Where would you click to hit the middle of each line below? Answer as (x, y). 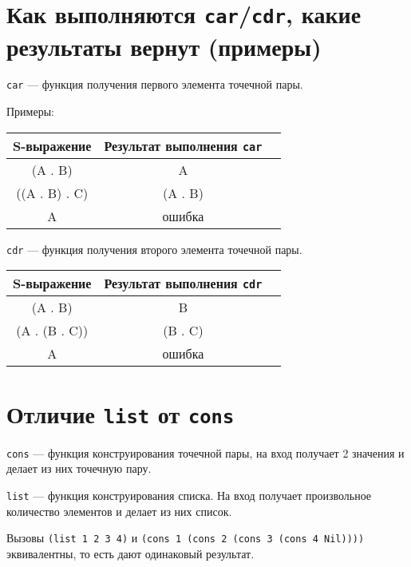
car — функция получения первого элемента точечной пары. (155, 84)
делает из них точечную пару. (79, 468)
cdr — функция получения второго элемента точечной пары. (154, 249)
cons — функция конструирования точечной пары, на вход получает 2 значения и (205, 452)
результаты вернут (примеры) (164, 46)
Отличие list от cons (121, 413)
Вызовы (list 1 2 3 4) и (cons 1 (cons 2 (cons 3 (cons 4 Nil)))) (186, 538)
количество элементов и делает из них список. (119, 511)
